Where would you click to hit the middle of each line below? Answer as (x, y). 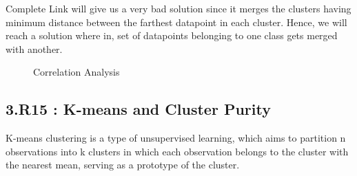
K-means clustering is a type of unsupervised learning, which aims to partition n (176, 138)
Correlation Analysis (76, 72)
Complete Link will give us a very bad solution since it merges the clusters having (178, 8)
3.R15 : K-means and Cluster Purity (138, 109)
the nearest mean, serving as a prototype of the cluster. (123, 165)
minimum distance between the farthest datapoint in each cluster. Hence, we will (176, 22)
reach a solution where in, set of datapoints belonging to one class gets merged (172, 35)
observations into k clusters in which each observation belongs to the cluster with (177, 151)
